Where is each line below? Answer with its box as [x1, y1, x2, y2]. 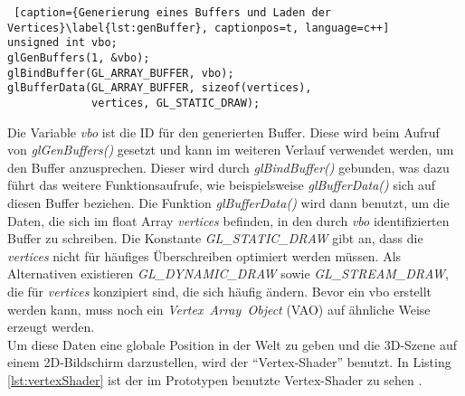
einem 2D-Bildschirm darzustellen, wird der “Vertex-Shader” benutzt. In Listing [7, 353, 451, 372]
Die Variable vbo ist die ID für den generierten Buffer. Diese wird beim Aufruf [7, 122, 440, 141]
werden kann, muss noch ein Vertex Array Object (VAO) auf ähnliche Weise [7, 299, 431, 318]
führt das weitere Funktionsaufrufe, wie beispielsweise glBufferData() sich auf [7, 175, 436, 194]
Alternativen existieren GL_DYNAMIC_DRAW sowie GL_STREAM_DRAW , [7, 264, 449, 283]
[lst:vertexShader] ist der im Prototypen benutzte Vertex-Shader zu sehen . [7, 370, 422, 389]
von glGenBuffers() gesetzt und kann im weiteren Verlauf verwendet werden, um [7, 140, 454, 159]
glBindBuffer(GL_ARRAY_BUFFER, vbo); [7, 66, 234, 80]
